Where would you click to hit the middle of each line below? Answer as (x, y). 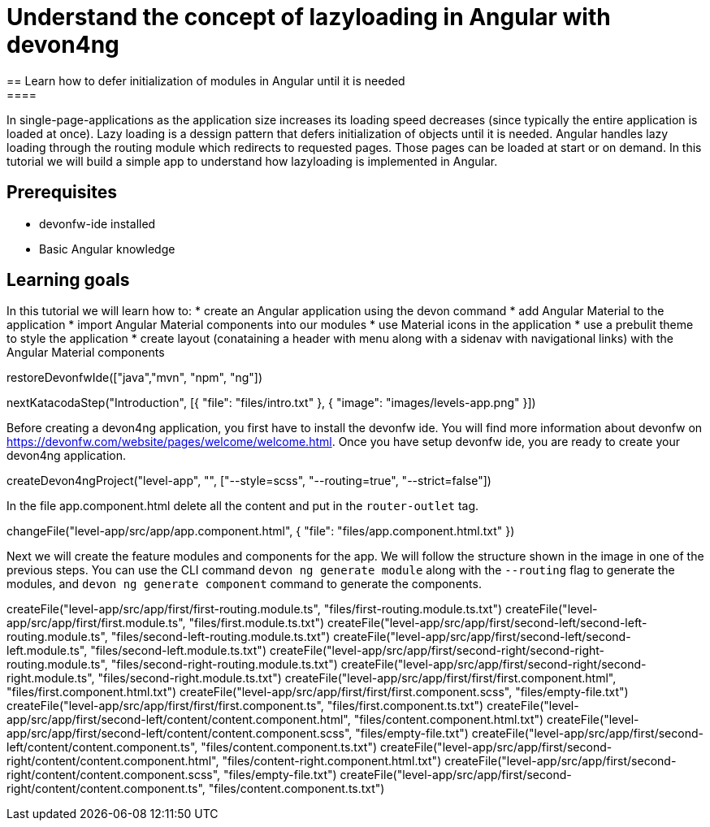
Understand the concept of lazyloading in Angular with (309, 17)
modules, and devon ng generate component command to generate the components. (244, 584)
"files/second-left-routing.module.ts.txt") (221, 637)
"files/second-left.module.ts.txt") (178, 651)
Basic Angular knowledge (107, 249)
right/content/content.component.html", (113, 761)
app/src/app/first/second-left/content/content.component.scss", (180, 734)
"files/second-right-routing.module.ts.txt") (224, 665)
